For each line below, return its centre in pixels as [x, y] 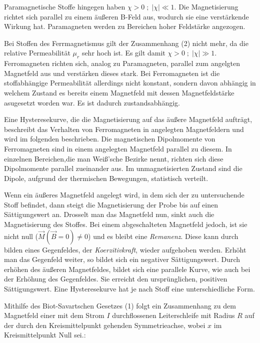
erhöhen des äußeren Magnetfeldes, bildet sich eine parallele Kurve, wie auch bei [127, 269]
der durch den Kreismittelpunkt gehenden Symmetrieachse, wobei [105, 325]
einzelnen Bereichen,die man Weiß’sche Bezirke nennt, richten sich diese [114, 158]
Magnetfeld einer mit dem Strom [54, 315]
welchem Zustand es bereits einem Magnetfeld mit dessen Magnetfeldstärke [119, 92]
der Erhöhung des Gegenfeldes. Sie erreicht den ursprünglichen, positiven [116, 279]
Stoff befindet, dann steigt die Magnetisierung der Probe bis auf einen [111, 204]
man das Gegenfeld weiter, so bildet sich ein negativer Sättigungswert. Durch [122, 259]
